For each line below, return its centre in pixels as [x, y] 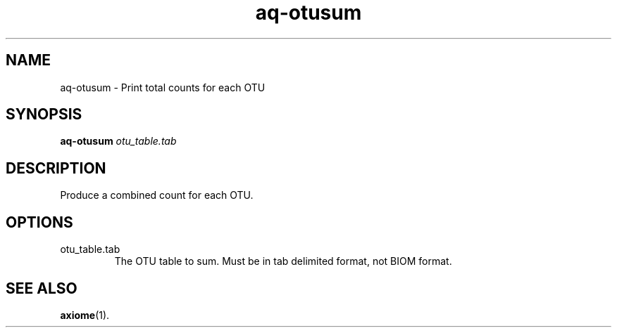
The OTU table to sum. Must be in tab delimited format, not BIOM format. [283, 261]
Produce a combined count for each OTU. [157, 195]
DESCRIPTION [56, 168]
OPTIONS [39, 222]
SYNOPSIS [44, 115]
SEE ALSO [42, 288]
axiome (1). [85, 315]
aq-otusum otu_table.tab [118, 141]
